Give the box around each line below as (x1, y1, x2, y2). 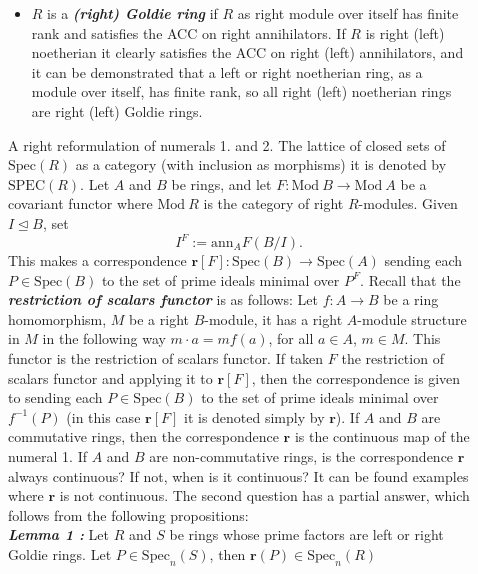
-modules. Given (358, 193, 458, 214)
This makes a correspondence (8, 250, 187, 271)
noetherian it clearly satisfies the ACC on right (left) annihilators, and (31, 42, 464, 63)
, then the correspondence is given (251, 367, 461, 388)
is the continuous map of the (294, 426, 470, 447)
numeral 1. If (8, 445, 87, 466)
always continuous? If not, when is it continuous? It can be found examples (8, 465, 469, 486)
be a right (129, 308, 189, 329)
